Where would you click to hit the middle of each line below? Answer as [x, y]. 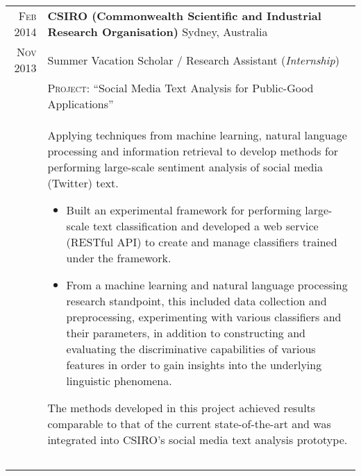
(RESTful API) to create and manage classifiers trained [202, 242]
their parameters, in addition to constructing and [186, 333]
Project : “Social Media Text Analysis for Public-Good [180, 88]
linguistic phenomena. [119, 381]
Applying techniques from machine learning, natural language [197, 135]
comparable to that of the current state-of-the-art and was [189, 424]
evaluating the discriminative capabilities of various [191, 349]
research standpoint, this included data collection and [196, 301]
